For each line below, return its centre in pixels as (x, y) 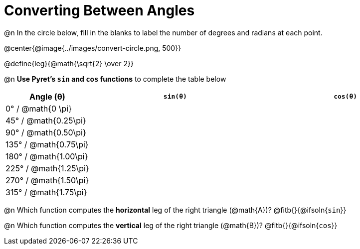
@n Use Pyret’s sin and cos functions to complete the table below (115, 79)
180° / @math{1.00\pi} (47, 156)
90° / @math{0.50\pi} (46, 132)
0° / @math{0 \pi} (39, 108)
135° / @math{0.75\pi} (47, 144)
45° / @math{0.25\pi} (46, 120)
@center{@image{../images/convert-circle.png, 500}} (93, 48)
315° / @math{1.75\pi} (46, 192)
